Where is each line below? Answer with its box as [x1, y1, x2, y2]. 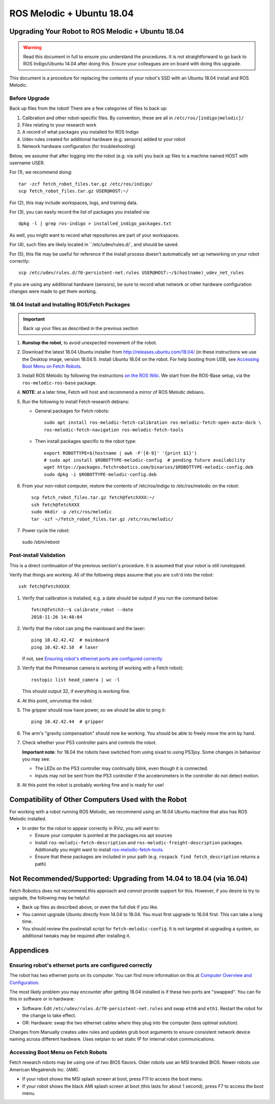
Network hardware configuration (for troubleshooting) [22, 143, 135, 149]
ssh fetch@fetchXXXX [18, 584, 70, 589]
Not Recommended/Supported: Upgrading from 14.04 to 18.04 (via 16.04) [9, 874, 248, 883]
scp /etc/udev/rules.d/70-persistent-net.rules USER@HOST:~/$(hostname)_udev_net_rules [18, 270, 244, 275]
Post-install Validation [9, 551, 66, 559]
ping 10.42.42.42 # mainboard [31, 637, 109, 643]
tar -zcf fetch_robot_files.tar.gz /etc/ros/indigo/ [18, 181, 153, 187]
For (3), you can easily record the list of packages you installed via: [9, 209, 150, 215]
